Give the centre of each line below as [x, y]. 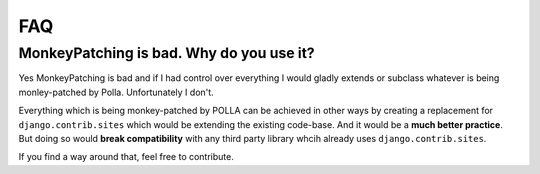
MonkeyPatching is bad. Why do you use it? [166, 53]
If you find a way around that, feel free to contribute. [126, 157]
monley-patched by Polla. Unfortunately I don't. [116, 92]
